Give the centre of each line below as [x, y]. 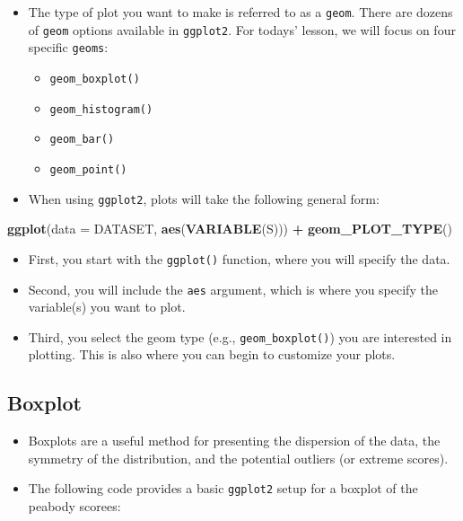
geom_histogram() [101, 109]
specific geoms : [68, 47]
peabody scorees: [74, 506]
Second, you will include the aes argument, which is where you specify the [233, 289]
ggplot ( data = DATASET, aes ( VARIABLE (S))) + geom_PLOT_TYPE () [230, 229]
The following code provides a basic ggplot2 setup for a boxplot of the [223, 488]
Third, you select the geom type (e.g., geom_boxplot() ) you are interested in [240, 336]
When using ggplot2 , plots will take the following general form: [204, 198]
